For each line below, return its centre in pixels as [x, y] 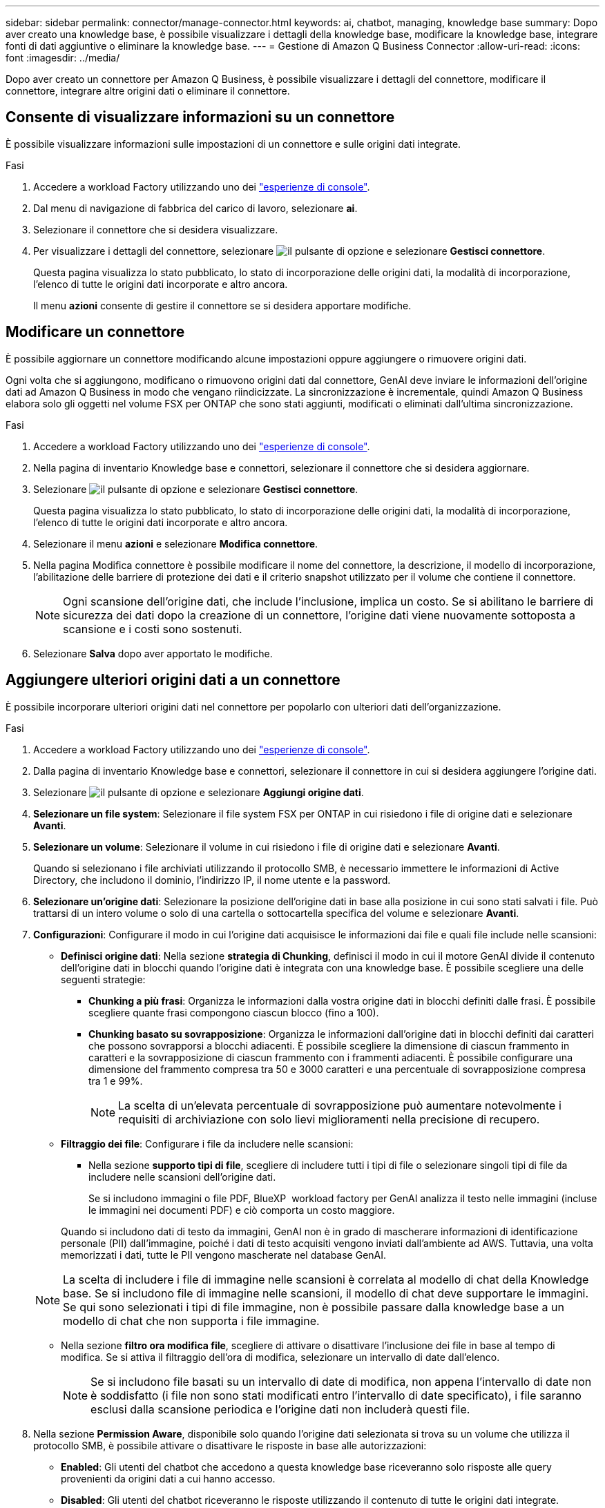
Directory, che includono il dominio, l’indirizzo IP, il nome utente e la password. [212, 880]
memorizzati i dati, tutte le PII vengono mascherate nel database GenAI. [224, 1255]
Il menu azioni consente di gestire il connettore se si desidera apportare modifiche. [222, 305]
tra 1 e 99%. [116, 1081]
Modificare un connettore [95, 332]
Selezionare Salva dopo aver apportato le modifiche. [153, 653]
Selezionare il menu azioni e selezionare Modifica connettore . [176, 543]
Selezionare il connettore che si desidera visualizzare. [156, 229]
